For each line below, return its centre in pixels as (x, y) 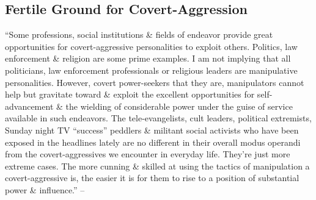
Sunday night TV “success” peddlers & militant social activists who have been (152, 130)
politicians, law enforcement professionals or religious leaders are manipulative (151, 70)
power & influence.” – (45, 189)
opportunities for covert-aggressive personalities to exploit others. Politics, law (151, 46)
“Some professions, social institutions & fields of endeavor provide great (139, 34)
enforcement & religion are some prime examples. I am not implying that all (148, 58)
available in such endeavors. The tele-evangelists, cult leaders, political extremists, (158, 118)
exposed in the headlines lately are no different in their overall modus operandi (153, 142)
